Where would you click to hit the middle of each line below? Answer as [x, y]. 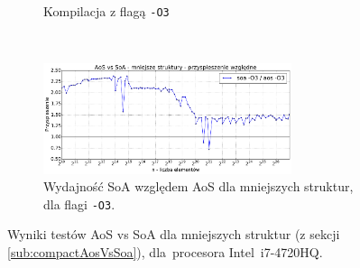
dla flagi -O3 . [79, 203]
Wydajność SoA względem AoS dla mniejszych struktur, [198, 186]
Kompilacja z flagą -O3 [106, 11]
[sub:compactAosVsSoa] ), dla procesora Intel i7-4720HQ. [165, 252]
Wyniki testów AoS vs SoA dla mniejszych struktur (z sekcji [174, 234]
